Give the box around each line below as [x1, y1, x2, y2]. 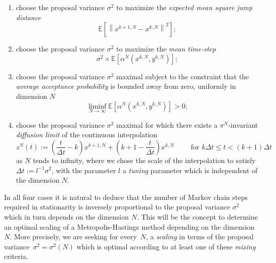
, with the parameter [52, 165, 116, 175]
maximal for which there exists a [116, 119, 218, 130]
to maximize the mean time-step [116, 43, 216, 54]
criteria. [4, 251, 28, 261]
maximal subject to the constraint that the [116, 71, 249, 81]
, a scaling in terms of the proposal [146, 231, 254, 242]
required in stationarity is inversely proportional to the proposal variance [4, 201, 231, 212]
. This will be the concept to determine [136, 211, 258, 222]
